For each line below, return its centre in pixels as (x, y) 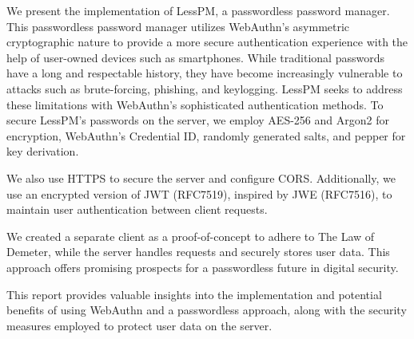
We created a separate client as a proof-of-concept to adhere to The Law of (191, 236)
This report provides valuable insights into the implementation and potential (194, 294)
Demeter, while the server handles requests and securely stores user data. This (198, 252)
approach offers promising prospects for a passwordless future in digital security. (203, 267)
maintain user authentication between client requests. (137, 209)
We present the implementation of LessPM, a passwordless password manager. (198, 10)
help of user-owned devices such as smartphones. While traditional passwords (195, 57)
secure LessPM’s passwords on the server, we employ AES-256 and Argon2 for (198, 120)
